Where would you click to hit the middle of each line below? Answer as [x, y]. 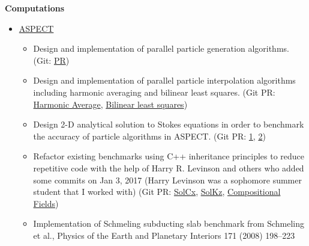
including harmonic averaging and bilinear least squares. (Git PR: [154, 92]
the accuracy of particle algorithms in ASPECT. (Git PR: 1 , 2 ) [149, 136]
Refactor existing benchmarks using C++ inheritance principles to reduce [169, 156]
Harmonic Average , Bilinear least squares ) [110, 104]
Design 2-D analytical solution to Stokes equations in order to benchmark [169, 124]
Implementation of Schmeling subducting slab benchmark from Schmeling [169, 223]
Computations [35, 8]
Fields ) [46, 203]
